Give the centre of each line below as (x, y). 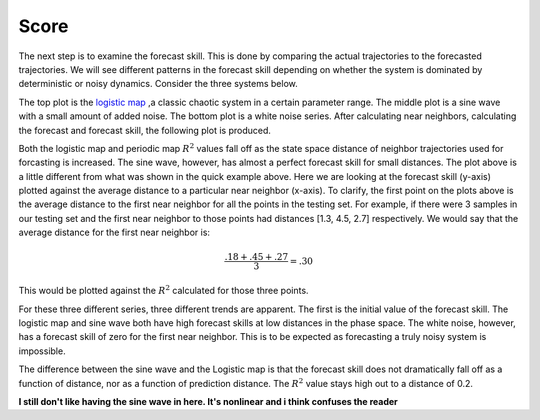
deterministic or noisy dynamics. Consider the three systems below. (158, 84)
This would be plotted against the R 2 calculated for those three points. (163, 290)
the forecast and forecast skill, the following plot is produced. (145, 130)
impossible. (42, 351)
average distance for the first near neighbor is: (114, 232)
